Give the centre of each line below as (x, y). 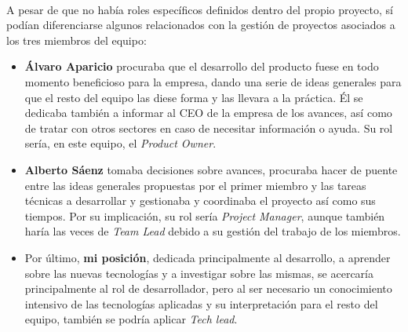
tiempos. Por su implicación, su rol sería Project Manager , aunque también (205, 215)
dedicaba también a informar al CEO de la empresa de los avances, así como (208, 113)
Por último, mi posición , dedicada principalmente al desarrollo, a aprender (208, 257)
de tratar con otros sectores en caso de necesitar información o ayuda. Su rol (209, 128)
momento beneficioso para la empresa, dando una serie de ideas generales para (213, 81)
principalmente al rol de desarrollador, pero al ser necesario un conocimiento (208, 288)
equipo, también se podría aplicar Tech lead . (131, 319)
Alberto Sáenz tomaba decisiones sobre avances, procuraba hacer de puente (211, 169)
